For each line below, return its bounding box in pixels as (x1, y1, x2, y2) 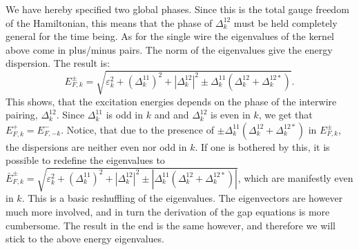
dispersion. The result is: (6, 56, 110, 70)
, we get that (258, 107, 313, 122)
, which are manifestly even (237, 170, 353, 185)
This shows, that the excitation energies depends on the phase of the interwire (6, 94, 337, 108)
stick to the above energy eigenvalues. (6, 231, 164, 246)
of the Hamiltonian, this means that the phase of (6, 15, 213, 30)
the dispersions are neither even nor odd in (6, 139, 187, 154)
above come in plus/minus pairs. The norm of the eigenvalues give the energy (6, 42, 333, 56)
